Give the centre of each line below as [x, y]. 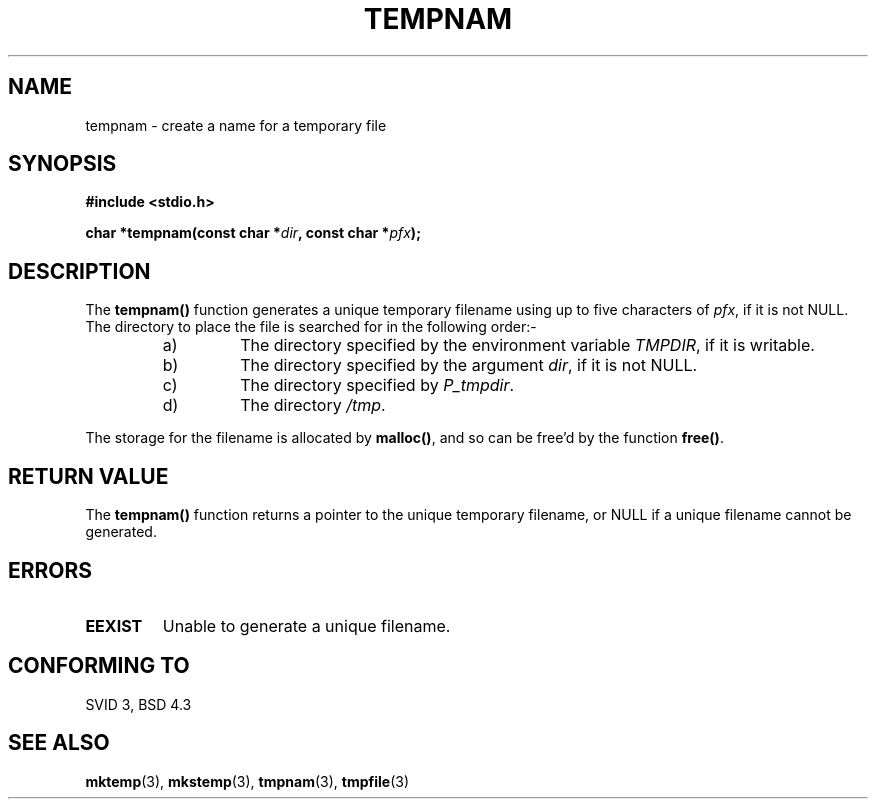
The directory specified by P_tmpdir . [377, 385]
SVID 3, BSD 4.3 [138, 704]
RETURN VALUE [88, 476]
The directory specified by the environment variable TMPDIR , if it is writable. [527, 345]
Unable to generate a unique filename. [306, 625]
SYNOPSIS [62, 164]
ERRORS [50, 570]
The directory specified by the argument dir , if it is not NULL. [469, 365]
